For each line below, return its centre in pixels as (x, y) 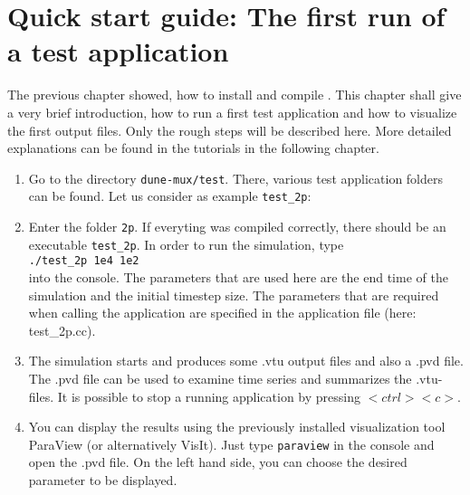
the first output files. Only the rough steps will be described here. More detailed (230, 130)
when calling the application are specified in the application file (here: (222, 313)
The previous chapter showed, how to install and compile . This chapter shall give (235, 95)
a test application (118, 51)
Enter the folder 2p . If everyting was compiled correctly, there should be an (237, 226)
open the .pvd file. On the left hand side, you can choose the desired (218, 462)
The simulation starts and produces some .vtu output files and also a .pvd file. (246, 361)
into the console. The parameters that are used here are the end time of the (238, 276)
